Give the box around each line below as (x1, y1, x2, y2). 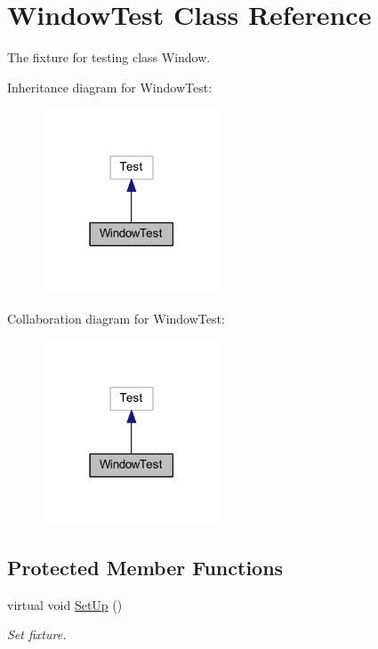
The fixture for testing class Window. (7, 48, 211, 67)
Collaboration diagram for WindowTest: (7, 308, 225, 327)
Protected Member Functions (7, 553, 284, 581)
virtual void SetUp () (7, 595, 123, 613)
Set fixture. (7, 625, 67, 644)
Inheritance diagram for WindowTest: (7, 77, 213, 96)
